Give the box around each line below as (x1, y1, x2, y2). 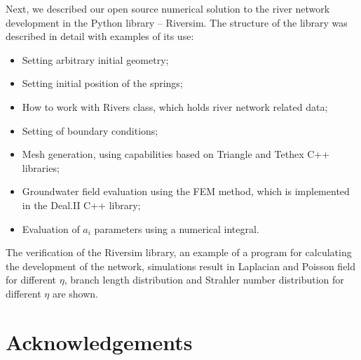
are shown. (52, 286, 98, 300)
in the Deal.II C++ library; (22, 197, 141, 212)
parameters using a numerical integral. (94, 221, 259, 236)
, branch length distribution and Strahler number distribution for (64, 272, 344, 287)
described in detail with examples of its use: (6, 29, 194, 44)
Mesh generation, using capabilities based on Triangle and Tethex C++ (22, 147, 330, 161)
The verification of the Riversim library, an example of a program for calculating (6, 245, 352, 260)
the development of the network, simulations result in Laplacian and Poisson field (6, 258, 356, 273)
